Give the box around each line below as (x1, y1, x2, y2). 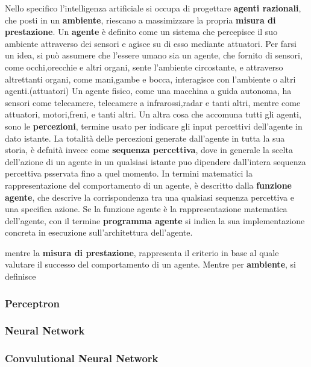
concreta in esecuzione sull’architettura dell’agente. (5, 226, 193, 239)
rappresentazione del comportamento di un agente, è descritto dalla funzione (5, 178, 292, 191)
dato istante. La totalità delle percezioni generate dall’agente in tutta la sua (5, 131, 285, 144)
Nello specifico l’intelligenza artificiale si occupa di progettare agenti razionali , (5, 2, 301, 14)
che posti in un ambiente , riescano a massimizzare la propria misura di (5, 13, 276, 26)
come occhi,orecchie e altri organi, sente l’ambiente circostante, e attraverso (5, 60, 283, 73)
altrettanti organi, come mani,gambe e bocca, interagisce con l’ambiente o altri (5, 72, 296, 85)
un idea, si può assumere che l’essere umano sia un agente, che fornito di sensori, (5, 49, 303, 61)
